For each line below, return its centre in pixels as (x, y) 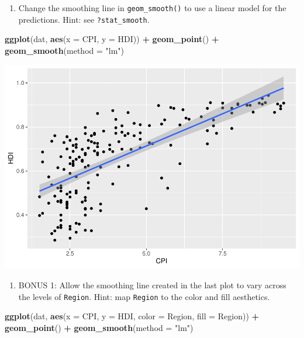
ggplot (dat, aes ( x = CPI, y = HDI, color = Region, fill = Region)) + (132, 316)
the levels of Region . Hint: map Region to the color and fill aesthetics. (144, 296)
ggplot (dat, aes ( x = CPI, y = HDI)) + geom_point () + (112, 39)
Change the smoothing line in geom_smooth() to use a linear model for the (152, 8)
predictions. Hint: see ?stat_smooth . (84, 19)
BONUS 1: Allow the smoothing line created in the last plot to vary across (152, 285)
